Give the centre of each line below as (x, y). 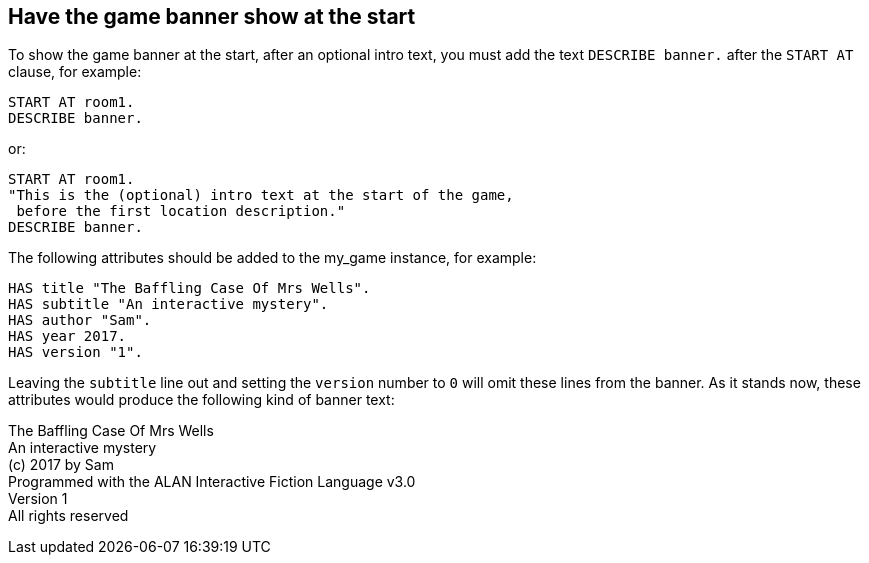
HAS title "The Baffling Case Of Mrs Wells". (189, 288)
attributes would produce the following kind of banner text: (201, 400)
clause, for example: (75, 72)
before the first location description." (181, 211)
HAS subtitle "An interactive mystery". (168, 304)
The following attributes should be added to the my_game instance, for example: (272, 258)
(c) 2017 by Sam (61, 465)
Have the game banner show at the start (212, 16)
